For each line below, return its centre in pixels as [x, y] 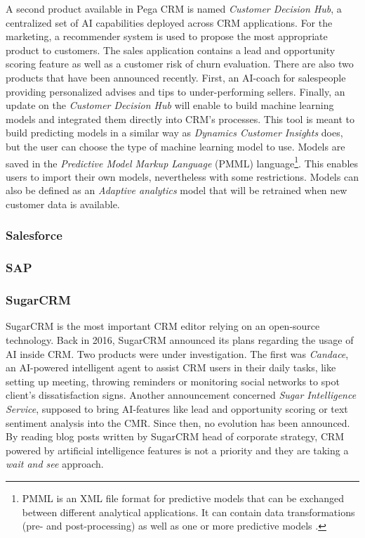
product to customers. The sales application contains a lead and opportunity [171, 50]
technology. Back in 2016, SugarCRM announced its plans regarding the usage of [180, 340]
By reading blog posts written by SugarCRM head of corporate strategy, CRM [175, 436]
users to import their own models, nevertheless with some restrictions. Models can [182, 176]
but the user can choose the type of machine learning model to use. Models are [175, 146]
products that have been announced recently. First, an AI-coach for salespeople [176, 77]
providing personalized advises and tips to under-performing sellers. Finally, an [175, 91]
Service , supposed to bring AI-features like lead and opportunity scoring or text [177, 409]
